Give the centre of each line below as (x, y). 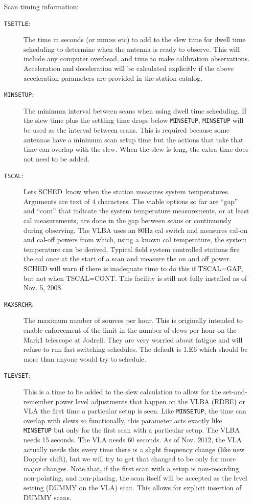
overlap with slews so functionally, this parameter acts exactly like (123, 420)
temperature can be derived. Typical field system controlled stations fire (132, 249)
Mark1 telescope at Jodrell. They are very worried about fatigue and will (133, 339)
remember (38, 401)
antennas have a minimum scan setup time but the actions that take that (134, 139)
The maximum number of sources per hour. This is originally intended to (133, 320)
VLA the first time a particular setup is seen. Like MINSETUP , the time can (135, 411)
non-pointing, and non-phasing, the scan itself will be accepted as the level (135, 478)
